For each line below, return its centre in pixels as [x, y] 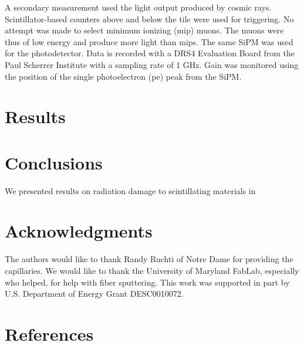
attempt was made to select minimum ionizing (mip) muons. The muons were [144, 30]
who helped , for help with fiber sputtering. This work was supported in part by [147, 282]
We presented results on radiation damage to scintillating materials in [130, 190]
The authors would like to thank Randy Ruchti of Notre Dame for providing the [149, 259]
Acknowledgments [79, 231]
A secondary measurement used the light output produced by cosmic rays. [138, 7]
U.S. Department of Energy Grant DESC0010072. [94, 294]
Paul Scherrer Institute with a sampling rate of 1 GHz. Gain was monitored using [152, 64]
